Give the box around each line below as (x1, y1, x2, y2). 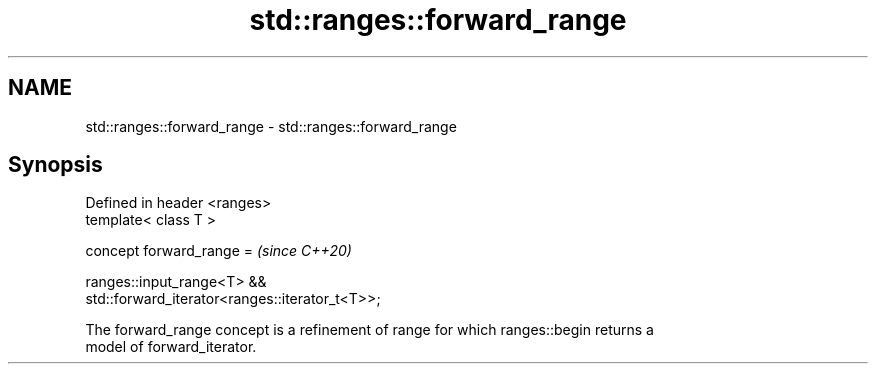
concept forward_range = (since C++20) (85, 242, 352, 260)
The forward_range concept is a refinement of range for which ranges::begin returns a (85, 321, 654, 339)
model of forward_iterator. (85, 338, 257, 356)
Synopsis (8, 152, 103, 178)
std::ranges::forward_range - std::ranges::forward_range (85, 117, 457, 135)
